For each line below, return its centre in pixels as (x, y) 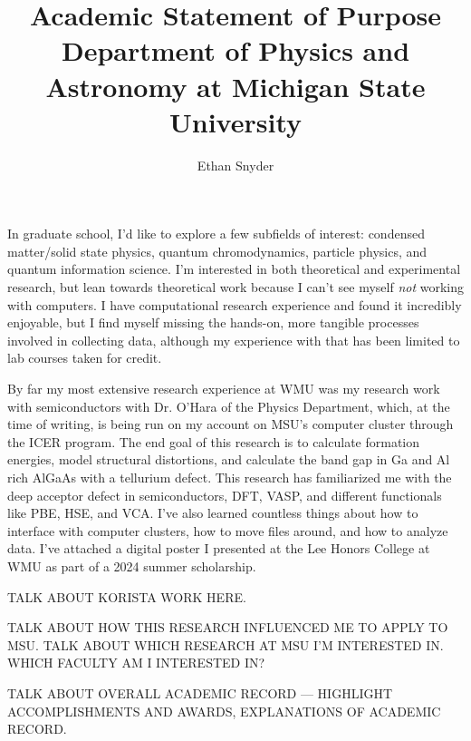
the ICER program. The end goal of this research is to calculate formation (214, 441)
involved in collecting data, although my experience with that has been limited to (234, 340)
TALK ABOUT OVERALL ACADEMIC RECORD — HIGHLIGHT (200, 692)
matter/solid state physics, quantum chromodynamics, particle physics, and (217, 251)
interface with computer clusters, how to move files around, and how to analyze (228, 530)
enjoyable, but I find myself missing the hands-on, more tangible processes (213, 322)
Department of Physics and (235, 50)
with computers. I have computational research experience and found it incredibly (235, 304)
